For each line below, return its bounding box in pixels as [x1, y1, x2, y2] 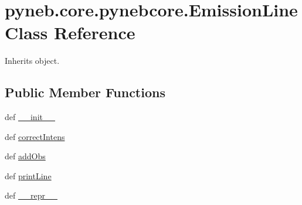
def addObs [5, 150, 46, 162]
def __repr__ [5, 189, 57, 201]
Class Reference [5, 20, 135, 45]
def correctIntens [5, 130, 65, 142]
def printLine [5, 169, 52, 182]
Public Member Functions [5, 83, 165, 101]
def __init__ [5, 111, 55, 123]
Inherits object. [5, 54, 60, 67]
